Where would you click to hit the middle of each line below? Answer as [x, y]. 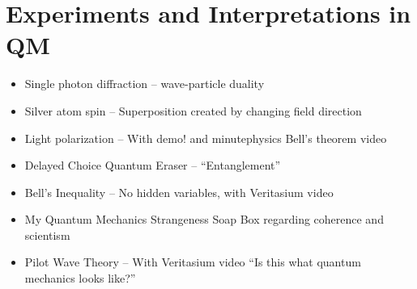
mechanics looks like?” [80, 278]
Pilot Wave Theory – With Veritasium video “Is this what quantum [193, 262]
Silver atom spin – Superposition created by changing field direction [193, 110]
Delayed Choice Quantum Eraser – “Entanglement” [153, 165]
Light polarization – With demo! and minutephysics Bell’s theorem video [206, 138]
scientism [47, 235]
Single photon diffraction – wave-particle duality [145, 84]
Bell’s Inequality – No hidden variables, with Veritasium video [179, 192]
